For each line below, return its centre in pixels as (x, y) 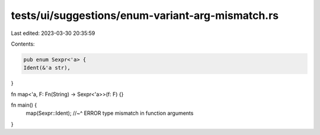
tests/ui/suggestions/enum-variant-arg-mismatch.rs (145, 15)
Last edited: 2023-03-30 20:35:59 (53, 33)
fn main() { (24, 105)
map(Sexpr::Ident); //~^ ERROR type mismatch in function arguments (110, 113)
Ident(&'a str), (47, 68)
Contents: (23, 44)
